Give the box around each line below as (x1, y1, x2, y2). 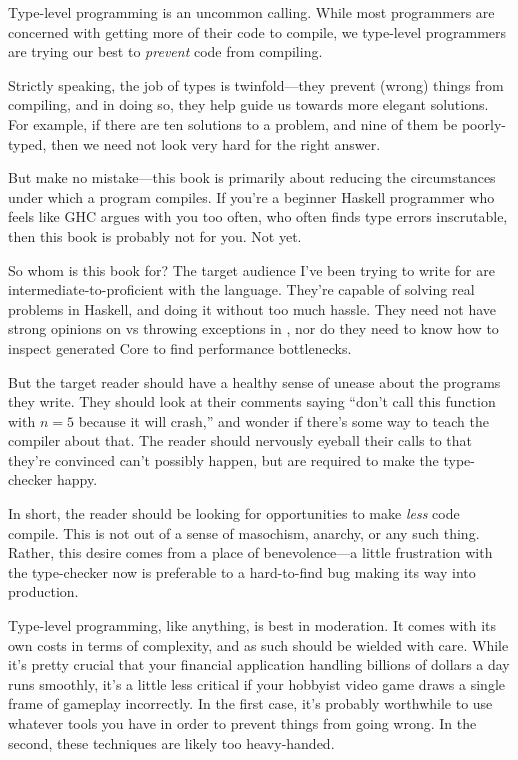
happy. (57, 469, 98, 490)
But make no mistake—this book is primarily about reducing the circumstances (8, 167, 496, 188)
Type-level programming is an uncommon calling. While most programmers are (8, 2, 495, 22)
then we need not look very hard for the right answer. (51, 133, 381, 154)
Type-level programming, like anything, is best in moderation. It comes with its (8, 615, 497, 636)
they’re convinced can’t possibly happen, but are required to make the (8, 449, 439, 470)
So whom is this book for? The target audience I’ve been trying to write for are (8, 259, 495, 280)
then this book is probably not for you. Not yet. (8, 225, 302, 246)
